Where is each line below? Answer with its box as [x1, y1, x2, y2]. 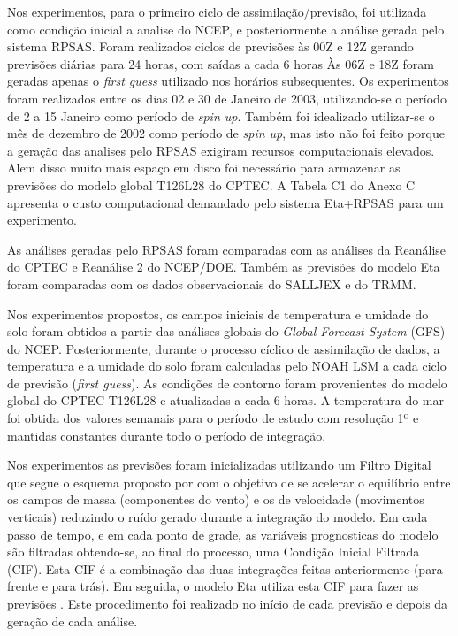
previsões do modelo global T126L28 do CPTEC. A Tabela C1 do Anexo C [7, 175, 416, 194]
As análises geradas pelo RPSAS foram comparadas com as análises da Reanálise [7, 240, 447, 258]
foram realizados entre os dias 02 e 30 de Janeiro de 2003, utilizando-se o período [7, 88, 447, 107]
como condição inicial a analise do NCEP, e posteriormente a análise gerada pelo [7, 19, 445, 38]
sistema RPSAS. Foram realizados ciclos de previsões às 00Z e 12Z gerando [7, 37, 414, 56]
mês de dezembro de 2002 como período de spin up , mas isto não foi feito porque [7, 124, 445, 142]
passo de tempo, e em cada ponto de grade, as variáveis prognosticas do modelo [7, 525, 439, 543]
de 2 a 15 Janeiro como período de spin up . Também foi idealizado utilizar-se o [7, 106, 435, 125]
